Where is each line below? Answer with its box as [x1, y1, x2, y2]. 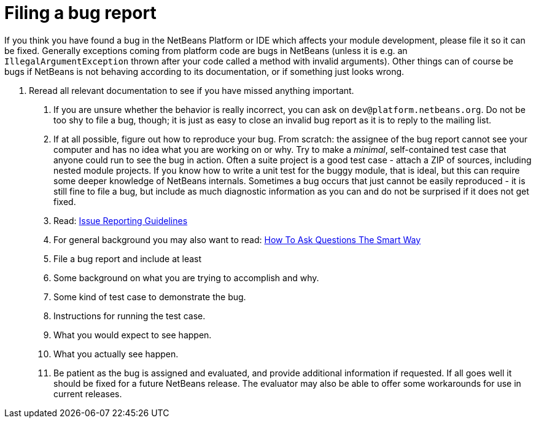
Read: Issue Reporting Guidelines [53, 215, 188, 226]
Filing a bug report [4, 2, 157, 23]
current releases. [53, 388, 122, 399]
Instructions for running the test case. [53, 310, 206, 321]
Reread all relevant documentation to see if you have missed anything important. [29, 85, 354, 96]
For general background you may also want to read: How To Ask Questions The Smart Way [53, 234, 421, 245]
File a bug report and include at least [53, 253, 202, 264]
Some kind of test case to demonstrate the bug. [53, 291, 246, 302]
